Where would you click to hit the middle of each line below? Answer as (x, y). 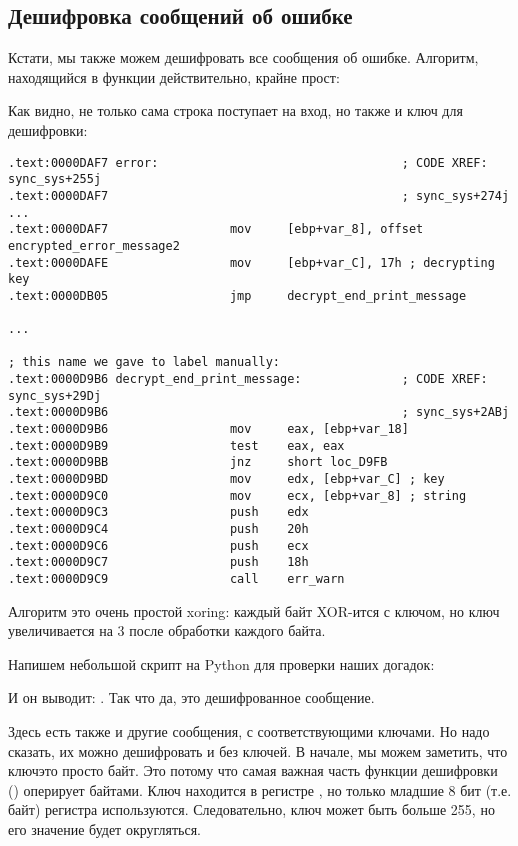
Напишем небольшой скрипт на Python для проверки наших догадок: (221, 663)
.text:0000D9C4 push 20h (158, 529)
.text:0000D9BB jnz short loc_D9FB (198, 462)
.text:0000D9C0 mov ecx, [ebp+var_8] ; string (237, 495)
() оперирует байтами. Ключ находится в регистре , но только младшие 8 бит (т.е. (260, 789)
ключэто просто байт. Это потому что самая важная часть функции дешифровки (253, 770)
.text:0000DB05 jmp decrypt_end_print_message (237, 295)
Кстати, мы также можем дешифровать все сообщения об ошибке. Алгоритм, (243, 57)
